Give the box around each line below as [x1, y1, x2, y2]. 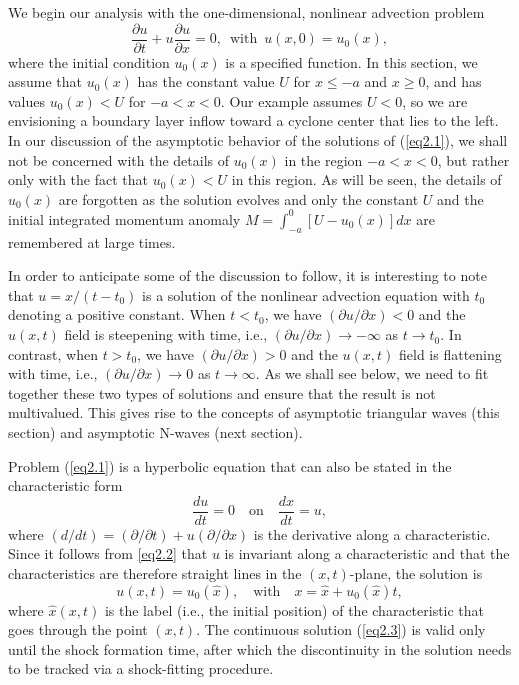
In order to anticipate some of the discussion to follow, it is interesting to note [8, 265, 487, 286]
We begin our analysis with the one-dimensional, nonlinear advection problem [8, 2, 485, 22]
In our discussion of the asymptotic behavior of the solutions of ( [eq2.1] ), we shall [8, 130, 508, 151]
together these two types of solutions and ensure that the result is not [8, 382, 436, 403]
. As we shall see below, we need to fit [255, 363, 489, 384]
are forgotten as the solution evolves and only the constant [58, 188, 419, 209]
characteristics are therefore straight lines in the [8, 563, 302, 584]
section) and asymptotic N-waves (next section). [8, 422, 303, 443]
